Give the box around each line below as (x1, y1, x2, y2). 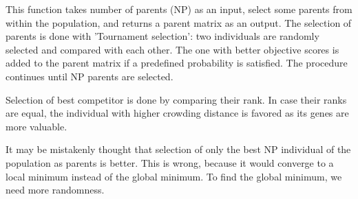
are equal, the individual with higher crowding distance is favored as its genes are (6, 106, 349, 120)
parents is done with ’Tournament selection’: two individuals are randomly (6, 29, 319, 43)
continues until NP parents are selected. (6, 69, 173, 83)
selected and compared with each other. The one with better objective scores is (6, 42, 339, 56)
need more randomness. (6, 183, 105, 197)
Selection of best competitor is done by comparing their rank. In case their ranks (6, 92, 347, 106)
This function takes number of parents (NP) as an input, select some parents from (6, 2, 352, 16)
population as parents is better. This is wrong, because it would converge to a (6, 155, 334, 169)
